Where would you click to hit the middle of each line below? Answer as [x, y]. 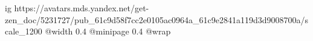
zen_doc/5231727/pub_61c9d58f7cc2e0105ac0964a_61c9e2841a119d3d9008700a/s [157, 19]
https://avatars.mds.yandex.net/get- [82, 8]
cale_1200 [24, 31]
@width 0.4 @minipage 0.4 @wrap [108, 31]
